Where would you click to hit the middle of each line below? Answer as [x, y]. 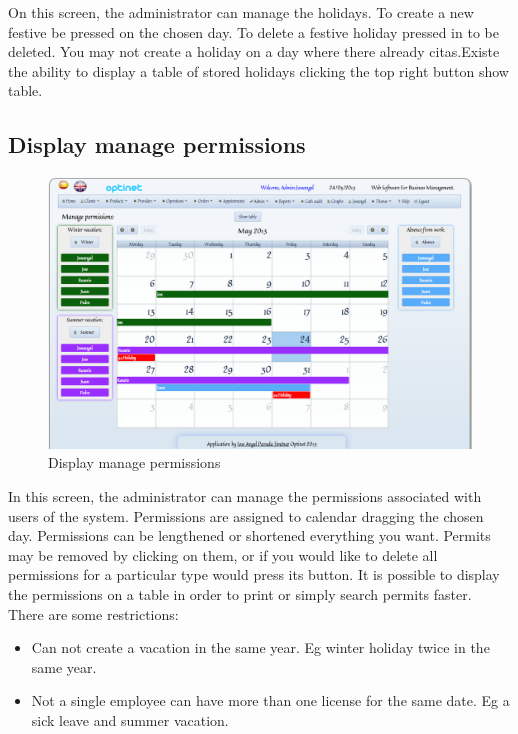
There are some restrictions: [93, 613]
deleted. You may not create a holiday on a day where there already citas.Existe [254, 51]
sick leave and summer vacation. [130, 719]
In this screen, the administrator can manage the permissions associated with [245, 495]
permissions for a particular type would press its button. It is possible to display [254, 574]
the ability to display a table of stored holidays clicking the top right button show [258, 70]
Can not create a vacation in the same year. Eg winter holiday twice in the [260, 647]
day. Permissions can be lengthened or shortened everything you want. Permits [249, 535]
